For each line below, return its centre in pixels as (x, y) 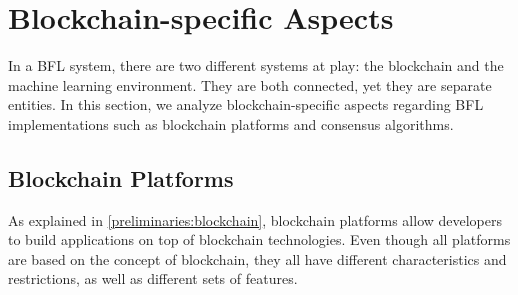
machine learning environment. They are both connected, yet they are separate (250, 84)
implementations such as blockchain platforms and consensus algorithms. (231, 123)
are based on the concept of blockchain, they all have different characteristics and (257, 258)
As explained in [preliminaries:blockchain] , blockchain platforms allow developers (255, 219)
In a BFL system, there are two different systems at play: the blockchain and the (256, 65)
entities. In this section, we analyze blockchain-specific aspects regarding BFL (246, 104)
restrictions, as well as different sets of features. (153, 278)
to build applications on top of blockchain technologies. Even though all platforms (259, 239)
